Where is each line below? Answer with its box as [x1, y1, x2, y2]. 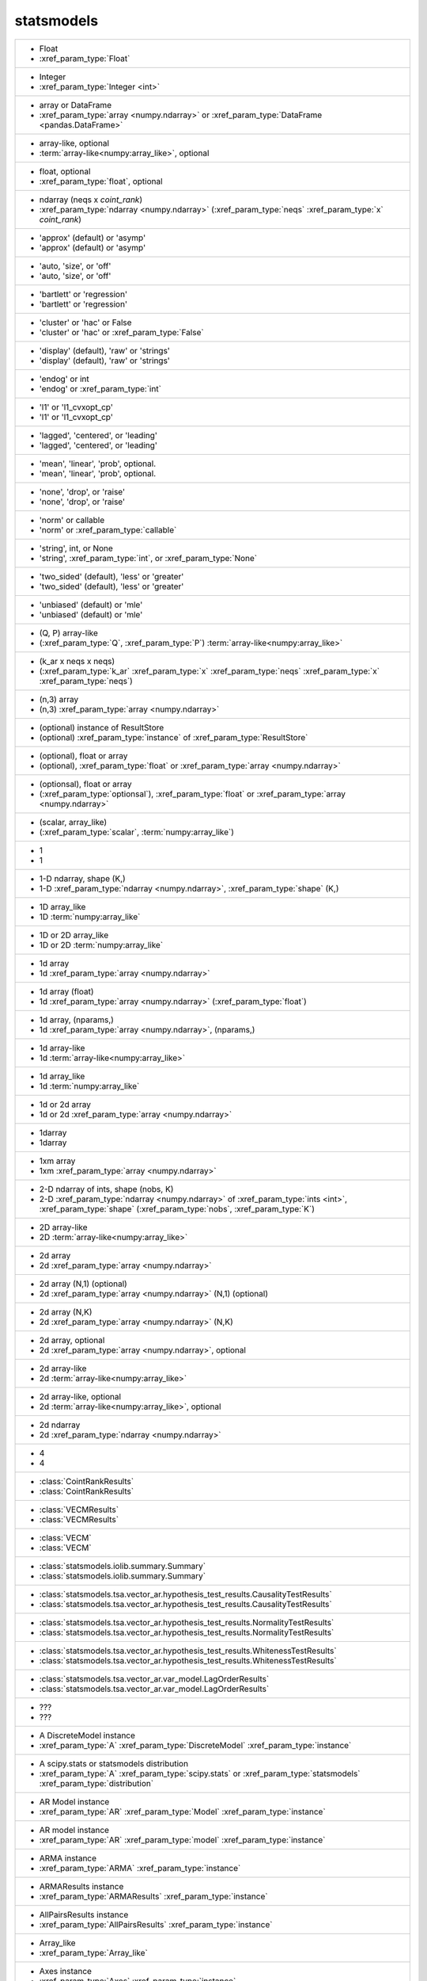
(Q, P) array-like [39, 627, 99, 638]
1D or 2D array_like [39, 929, 109, 941]
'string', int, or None [39, 543, 114, 554]
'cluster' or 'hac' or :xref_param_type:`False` [39, 326, 205, 338]
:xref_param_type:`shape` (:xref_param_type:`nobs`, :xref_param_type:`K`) [39, 1203, 316, 1214]
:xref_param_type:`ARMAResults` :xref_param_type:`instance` [39, 1891, 268, 1902]
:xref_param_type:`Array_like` [39, 1947, 148, 1958]
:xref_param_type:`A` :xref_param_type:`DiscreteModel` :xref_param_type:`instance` [39, 1739, 352, 1750]
